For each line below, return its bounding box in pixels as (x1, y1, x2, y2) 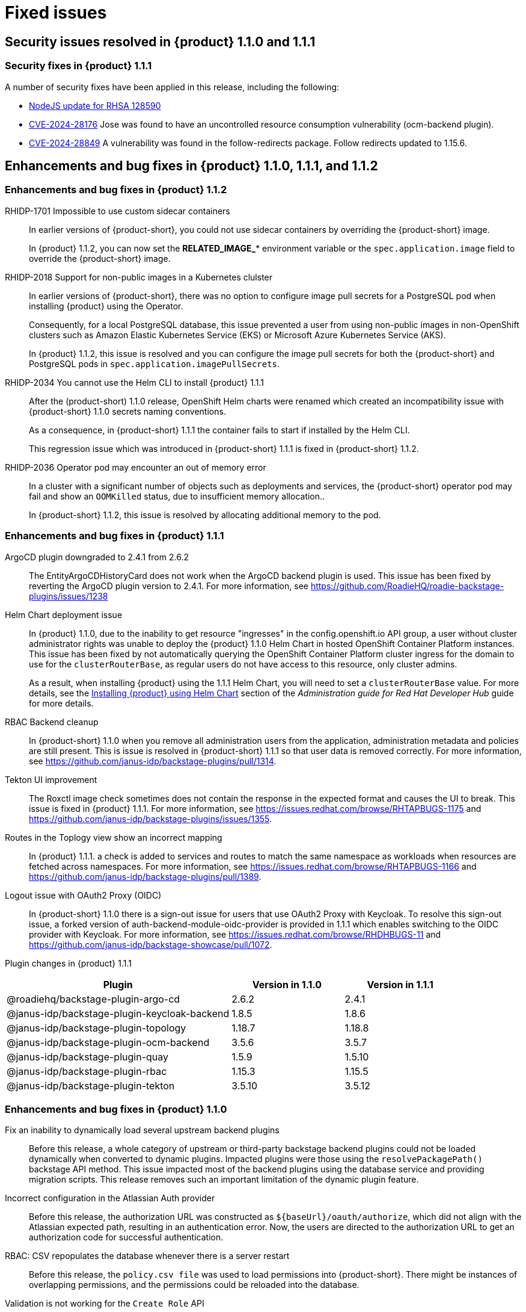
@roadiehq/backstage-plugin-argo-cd (7, 992, 180, 1005)
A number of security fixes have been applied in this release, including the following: (5, 81, 340, 92)
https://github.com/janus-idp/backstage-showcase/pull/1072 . (29, 939, 272, 950)
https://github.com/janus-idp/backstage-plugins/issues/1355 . (29, 813, 272, 824)
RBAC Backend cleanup (5, 716, 99, 727)
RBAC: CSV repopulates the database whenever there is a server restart (5, 1251, 290, 1261)
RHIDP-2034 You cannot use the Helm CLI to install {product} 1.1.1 (5, 377, 264, 388)
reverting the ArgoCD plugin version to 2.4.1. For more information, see (29, 580, 308, 591)
